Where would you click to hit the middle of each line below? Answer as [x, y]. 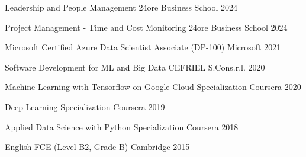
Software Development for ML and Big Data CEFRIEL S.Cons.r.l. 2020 [135, 67]
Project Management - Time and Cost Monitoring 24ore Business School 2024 [146, 27]
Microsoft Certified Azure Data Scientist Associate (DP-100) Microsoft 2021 [143, 47]
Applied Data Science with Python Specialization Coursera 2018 [122, 126]
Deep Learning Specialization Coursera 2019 [85, 106]
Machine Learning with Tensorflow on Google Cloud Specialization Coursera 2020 [153, 87]
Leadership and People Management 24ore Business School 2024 [121, 7]
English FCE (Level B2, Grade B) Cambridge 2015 [97, 147]
